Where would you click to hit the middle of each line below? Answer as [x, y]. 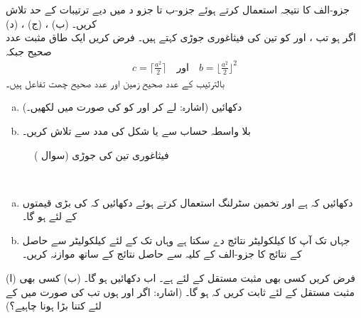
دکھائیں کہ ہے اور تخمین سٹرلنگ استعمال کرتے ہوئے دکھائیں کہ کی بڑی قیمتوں [188, 202]
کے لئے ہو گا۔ [50, 216]
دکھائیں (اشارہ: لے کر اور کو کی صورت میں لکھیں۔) [132, 107]
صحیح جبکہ [29, 51]
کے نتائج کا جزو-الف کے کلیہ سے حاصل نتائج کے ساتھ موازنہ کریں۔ [162, 254]
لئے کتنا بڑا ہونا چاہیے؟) [54, 306]
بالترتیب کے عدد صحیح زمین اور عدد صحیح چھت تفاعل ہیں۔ [115, 83]
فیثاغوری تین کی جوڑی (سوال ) [102, 154]
